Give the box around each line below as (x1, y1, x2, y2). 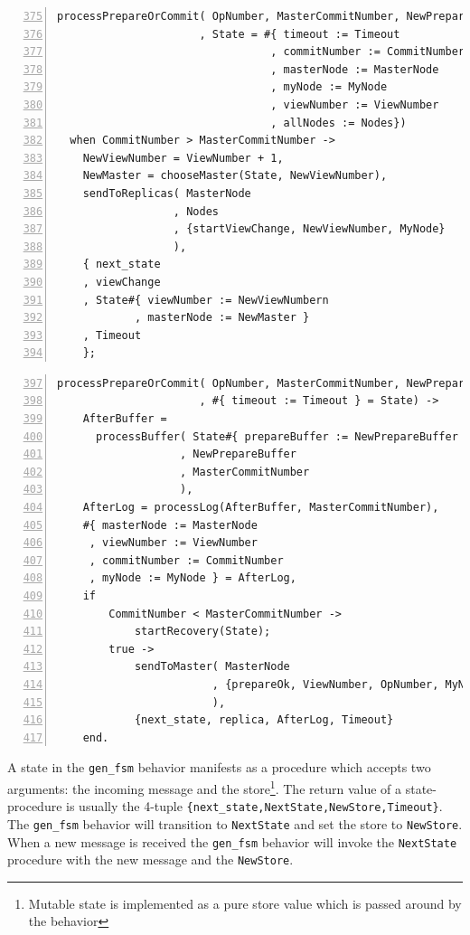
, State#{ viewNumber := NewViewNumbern (82, 293, 329, 307)
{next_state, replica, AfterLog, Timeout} (134, 713, 394, 727)
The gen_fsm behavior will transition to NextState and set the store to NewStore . (7, 814, 463, 833)
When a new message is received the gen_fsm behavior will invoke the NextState (7, 832, 457, 851)
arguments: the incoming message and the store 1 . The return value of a (7, 777, 402, 798)
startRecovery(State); (134, 625, 271, 638)
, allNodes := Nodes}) (270, 116, 407, 129)
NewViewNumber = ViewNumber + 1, (82, 151, 284, 165)
